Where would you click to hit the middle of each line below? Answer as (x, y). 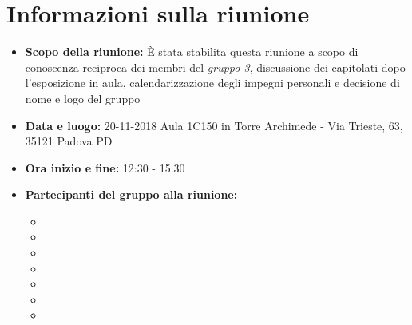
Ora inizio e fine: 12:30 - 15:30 (105, 167)
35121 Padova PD (69, 141)
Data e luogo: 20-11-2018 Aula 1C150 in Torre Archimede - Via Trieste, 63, (214, 125)
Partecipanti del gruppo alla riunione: (131, 194)
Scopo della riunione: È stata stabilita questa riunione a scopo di (192, 52)
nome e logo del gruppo (83, 98)
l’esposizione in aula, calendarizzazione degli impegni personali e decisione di (212, 83)
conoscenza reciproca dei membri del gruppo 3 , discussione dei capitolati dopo (215, 67)
